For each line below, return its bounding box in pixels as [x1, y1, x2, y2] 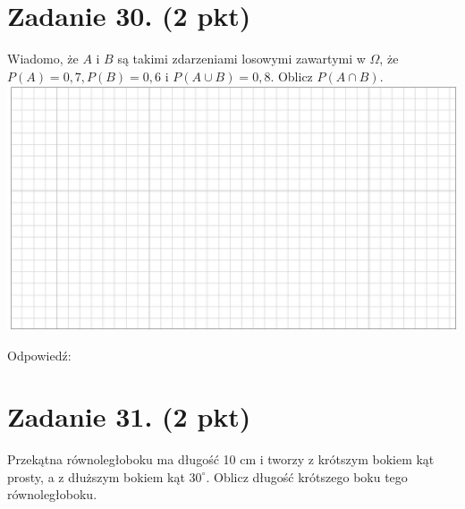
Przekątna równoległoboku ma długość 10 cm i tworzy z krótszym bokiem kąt [7, 450, 435, 469]
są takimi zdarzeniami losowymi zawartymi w [117, 49, 366, 68]
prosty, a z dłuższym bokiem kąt [7, 467, 185, 486]
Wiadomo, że [7, 49, 79, 68]
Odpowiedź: [7, 345, 72, 364]
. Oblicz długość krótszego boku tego [206, 467, 408, 486]
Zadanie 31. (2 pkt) [7, 398, 251, 435]
